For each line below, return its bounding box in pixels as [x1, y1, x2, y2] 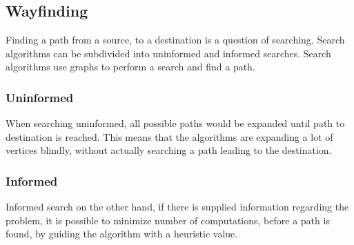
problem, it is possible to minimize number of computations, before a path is [6, 213, 330, 227]
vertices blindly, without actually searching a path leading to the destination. [6, 143, 332, 157]
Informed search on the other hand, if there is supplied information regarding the [6, 199, 349, 214]
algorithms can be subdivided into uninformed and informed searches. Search [6, 46, 331, 60]
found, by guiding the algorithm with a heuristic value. [6, 226, 238, 241]
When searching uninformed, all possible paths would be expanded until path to [6, 116, 345, 130]
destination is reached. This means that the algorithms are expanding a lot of [6, 129, 333, 144]
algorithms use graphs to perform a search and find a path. [6, 59, 255, 74]
